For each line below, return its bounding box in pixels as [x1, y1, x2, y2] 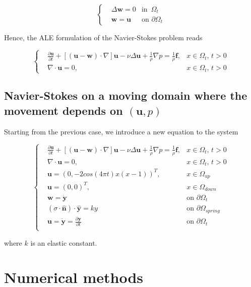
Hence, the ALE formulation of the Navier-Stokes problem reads [4, 32, 203, 42]
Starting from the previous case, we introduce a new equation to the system [4, 126, 238, 136]
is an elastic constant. [30, 237, 97, 248]
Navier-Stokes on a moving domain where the [4, 88, 247, 103]
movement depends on [4, 102, 123, 118]
